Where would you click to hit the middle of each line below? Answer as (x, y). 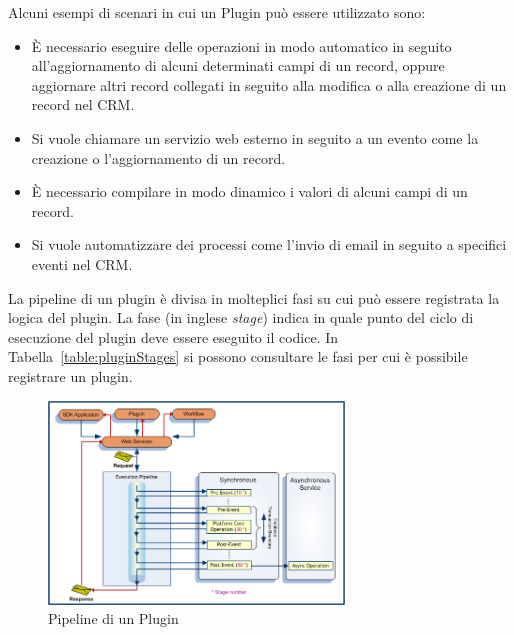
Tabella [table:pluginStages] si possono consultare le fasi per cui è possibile (238, 356)
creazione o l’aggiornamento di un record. (158, 157)
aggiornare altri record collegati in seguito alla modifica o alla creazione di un (269, 84)
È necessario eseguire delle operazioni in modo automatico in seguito (241, 45)
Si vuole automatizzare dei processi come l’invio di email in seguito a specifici (269, 244)
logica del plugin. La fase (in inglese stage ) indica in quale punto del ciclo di (241, 317)
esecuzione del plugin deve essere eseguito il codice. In (173, 336)
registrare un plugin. (70, 375)
